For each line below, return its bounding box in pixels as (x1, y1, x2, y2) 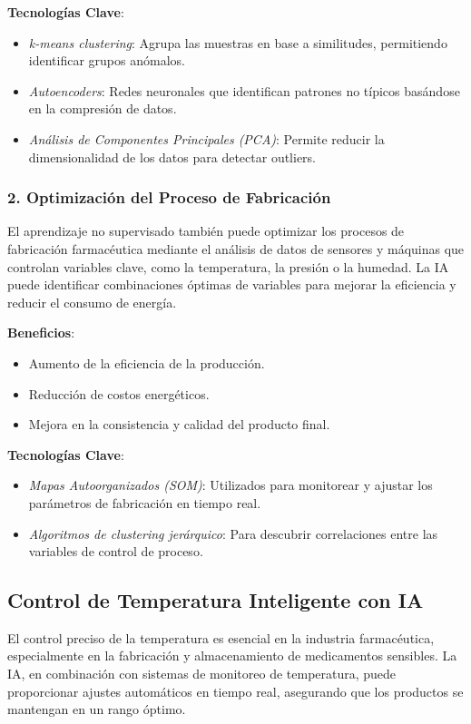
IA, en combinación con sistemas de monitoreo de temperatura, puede (7, 664, 397, 683)
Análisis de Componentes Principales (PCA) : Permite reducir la (28, 129, 385, 148)
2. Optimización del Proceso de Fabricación (7, 186, 331, 209)
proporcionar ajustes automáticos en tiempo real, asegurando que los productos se (7, 681, 464, 700)
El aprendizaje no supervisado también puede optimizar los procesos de (7, 221, 405, 240)
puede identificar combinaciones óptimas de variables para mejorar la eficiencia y (7, 275, 456, 294)
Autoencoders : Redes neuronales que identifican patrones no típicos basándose (28, 81, 460, 100)
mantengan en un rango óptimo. (7, 700, 186, 719)
